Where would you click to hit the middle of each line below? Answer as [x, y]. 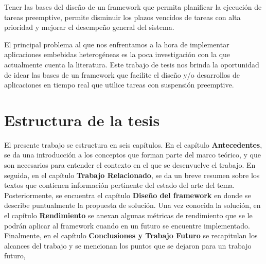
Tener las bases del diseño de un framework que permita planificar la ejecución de [133, 7]
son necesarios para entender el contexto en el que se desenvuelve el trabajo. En [130, 165]
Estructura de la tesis [82, 120]
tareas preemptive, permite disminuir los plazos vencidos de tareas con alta [122, 17]
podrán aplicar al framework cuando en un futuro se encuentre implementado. [127, 225]
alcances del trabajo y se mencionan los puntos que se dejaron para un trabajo [128, 245]
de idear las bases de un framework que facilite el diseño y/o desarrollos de [122, 74]
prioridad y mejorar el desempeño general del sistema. [89, 27]
